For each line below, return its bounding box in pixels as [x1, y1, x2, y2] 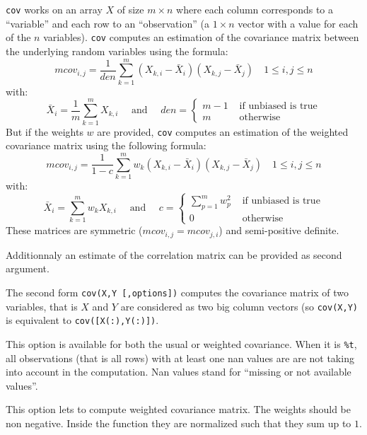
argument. [6, 261, 49, 276]
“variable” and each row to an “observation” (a [6, 16, 209, 30]
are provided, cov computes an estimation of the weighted [97, 124, 349, 139]
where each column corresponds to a [176, 2, 334, 16]
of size [117, 2, 144, 16]
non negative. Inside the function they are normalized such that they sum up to [6, 416, 351, 431]
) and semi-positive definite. [219, 223, 339, 238]
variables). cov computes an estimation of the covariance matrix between [43, 30, 359, 45]
